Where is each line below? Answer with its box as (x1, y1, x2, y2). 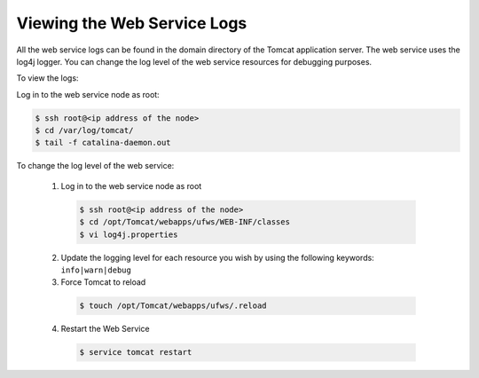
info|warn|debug (60, 265, 132, 275)
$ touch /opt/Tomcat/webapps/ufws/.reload (79, 301, 267, 311)
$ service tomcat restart (79, 347, 192, 358)
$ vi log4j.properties (79, 229, 178, 240)
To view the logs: (16, 73, 79, 83)
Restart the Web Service (60, 324, 150, 335)
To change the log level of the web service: (16, 161, 175, 171)
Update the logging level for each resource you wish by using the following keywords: (60, 252, 374, 263)
